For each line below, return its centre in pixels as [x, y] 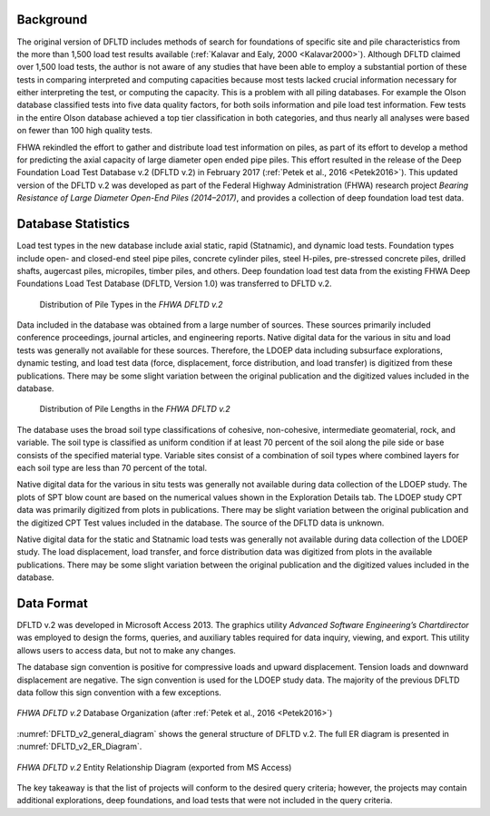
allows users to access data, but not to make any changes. [126, 650]
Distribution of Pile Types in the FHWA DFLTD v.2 [131, 304]
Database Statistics [73, 224]
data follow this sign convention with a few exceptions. [119, 692]
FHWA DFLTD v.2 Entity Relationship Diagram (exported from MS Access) [154, 767]
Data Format [52, 603]
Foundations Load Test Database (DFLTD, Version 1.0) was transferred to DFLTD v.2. [174, 284]
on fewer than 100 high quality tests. [85, 131]
